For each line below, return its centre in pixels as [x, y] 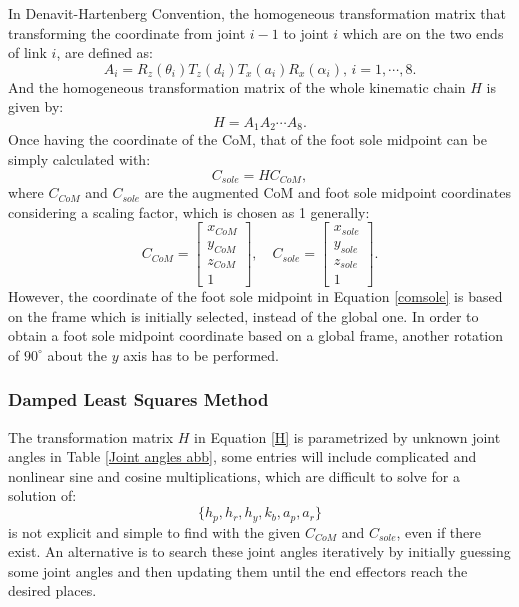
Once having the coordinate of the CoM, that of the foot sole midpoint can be [247, 139]
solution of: [42, 495]
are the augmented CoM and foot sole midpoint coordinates [328, 192]
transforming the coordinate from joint [127, 32]
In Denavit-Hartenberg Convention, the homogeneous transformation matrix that [257, 13]
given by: [36, 106]
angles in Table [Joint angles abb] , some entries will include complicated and [242, 456]
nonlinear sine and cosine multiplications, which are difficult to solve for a [234, 475]
